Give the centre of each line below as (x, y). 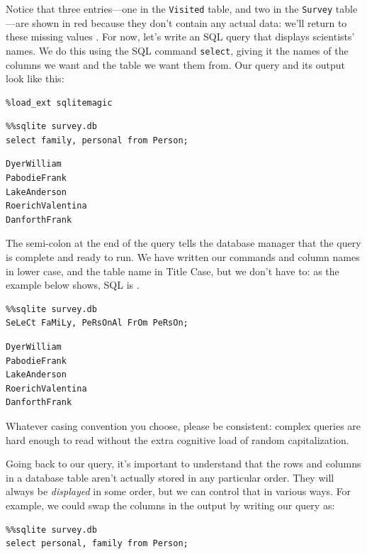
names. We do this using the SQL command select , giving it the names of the (177, 50)
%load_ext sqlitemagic (59, 103)
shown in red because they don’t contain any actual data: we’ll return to (190, 22)
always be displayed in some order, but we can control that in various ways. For (179, 491)
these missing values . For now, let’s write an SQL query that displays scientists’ (180, 37)
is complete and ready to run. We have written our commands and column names (183, 257)
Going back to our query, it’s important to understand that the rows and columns (183, 464)
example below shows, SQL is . (73, 285)
